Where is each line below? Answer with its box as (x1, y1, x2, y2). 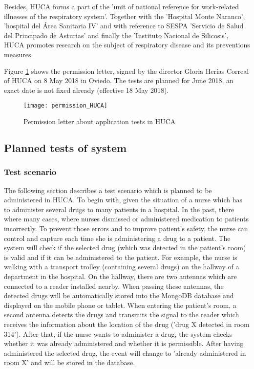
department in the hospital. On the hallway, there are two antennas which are (4, 271, 237, 281)
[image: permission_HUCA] (23, 102, 107, 109)
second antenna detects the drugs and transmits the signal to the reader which (4, 309, 239, 320)
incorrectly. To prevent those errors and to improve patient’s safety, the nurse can (4, 223, 248, 233)
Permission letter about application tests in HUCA (23, 116, 176, 126)
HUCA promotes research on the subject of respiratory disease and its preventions (4, 40, 250, 50)
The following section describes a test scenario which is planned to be (4, 185, 212, 195)
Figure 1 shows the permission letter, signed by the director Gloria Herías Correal (4, 65, 249, 76)
